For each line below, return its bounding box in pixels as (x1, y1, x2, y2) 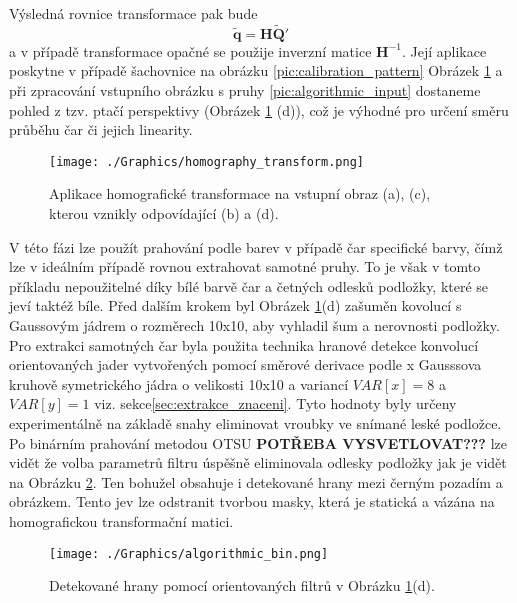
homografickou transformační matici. (9, 510, 234, 531)
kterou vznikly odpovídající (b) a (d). (49, 203, 279, 224)
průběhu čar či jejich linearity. (9, 119, 193, 140)
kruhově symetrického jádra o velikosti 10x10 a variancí (9, 373, 349, 394)
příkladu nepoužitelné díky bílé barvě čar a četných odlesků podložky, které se (9, 275, 489, 296)
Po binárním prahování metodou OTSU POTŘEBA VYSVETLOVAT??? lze (9, 432, 507, 453)
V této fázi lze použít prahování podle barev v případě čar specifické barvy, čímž (9, 236, 503, 257)
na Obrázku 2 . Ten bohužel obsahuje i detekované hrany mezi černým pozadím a (9, 471, 503, 492)
